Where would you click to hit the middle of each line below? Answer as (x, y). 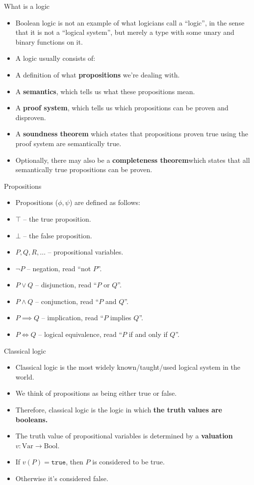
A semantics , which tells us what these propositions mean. (105, 91)
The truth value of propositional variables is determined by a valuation (124, 436)
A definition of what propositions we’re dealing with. (98, 74)
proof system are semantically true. (68, 143)
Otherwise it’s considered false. (62, 478)
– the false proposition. (58, 235)
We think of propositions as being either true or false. (96, 393)
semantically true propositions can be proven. (84, 169)
